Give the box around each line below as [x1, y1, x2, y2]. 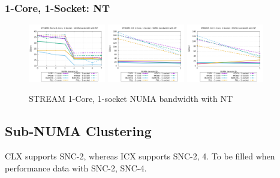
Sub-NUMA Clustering [5, 122, 152, 140]
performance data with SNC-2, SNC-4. [5, 161, 147, 174]
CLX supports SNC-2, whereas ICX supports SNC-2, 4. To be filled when [5, 150, 275, 162]
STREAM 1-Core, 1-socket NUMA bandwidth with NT [29, 92, 233, 105]
